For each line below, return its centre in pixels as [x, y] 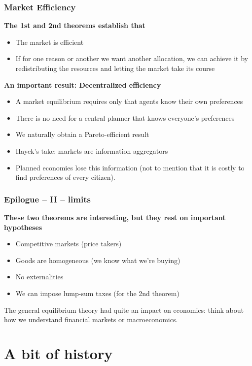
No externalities [39, 277]
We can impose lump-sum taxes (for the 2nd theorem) [97, 293]
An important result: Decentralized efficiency [83, 84]
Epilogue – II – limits [47, 199]
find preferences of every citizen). [65, 177]
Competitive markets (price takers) [69, 244]
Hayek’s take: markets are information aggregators [92, 150]
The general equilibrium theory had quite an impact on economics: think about [124, 310]
